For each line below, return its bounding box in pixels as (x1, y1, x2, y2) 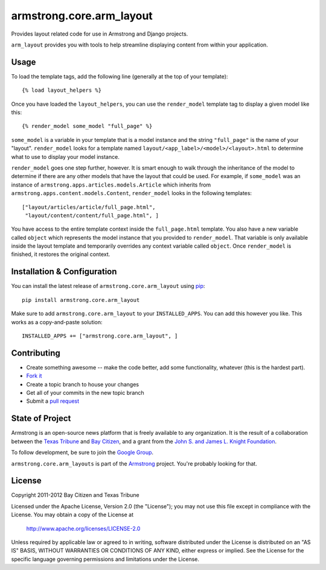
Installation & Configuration (11, 266, 117, 277)
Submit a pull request (26, 397, 80, 405)
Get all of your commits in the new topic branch (26, 389, 144, 397)
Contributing (11, 348, 60, 358)
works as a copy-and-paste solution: (11, 318, 103, 325)
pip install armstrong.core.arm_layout (22, 296, 140, 303)
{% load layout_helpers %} (22, 87, 102, 94)
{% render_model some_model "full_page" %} (22, 123, 153, 130)
